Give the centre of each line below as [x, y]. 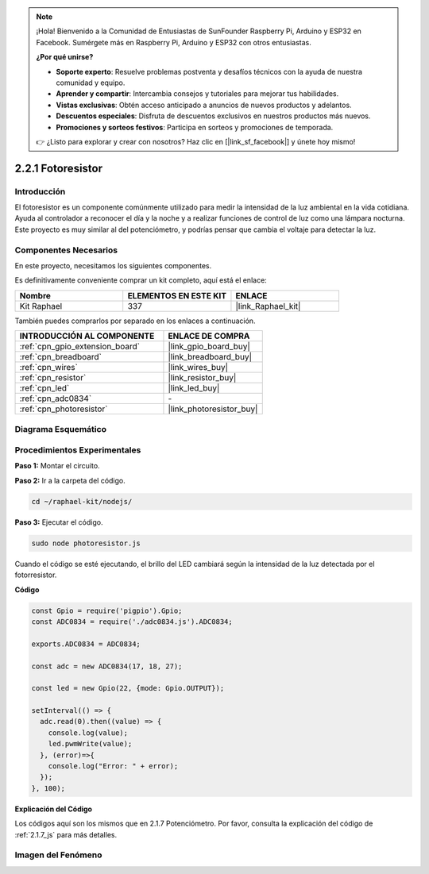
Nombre [35, 295]
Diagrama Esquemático [61, 429]
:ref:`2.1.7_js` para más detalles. [66, 834]
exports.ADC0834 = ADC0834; [86, 644]
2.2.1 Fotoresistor [59, 168]
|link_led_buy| [194, 388]
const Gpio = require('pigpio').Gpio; [107, 610]
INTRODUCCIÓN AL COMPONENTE [87, 336]
